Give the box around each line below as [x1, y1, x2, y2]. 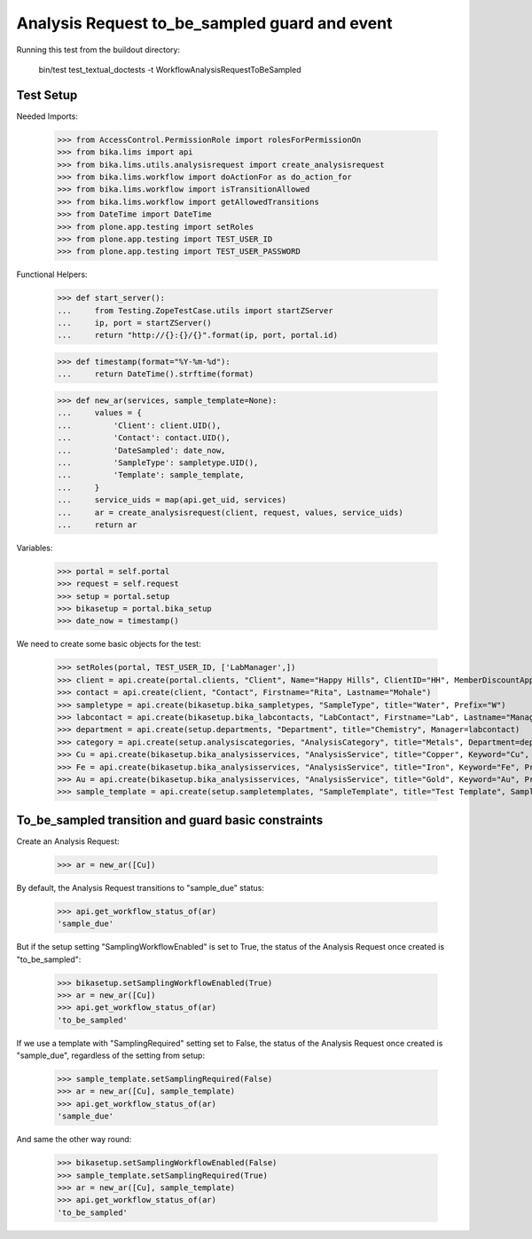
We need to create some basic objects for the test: [16, 639, 201, 650]
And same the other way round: [16, 1134, 132, 1145]
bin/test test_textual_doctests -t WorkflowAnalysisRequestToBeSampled [38, 64, 301, 75]
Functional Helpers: [16, 269, 88, 280]
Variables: [16, 542, 53, 553]
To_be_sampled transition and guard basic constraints [16, 812, 324, 827]
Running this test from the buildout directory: [16, 44, 181, 55]
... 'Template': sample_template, [57, 470, 245, 480]
